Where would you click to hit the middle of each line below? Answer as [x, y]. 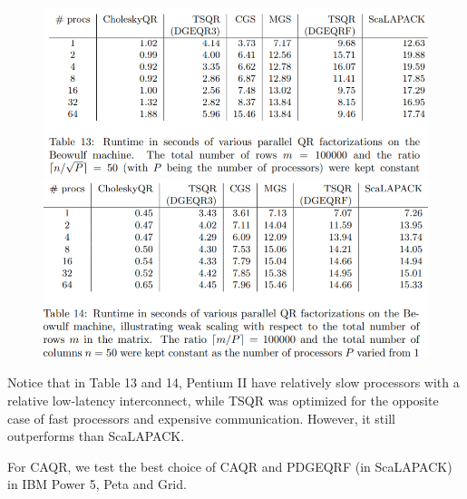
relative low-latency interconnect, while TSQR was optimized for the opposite [223, 400]
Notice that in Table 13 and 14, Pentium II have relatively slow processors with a [233, 382]
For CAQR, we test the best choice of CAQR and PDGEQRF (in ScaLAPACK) [230, 466]
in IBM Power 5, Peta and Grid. [97, 484]
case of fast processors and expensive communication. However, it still [201, 418]
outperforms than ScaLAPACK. [96, 436]
